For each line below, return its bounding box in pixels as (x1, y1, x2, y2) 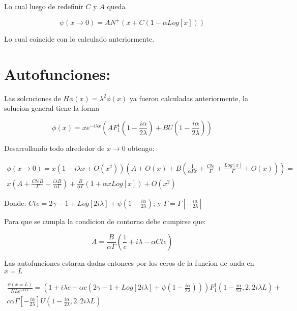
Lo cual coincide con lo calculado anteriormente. (4, 34, 155, 44)
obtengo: (128, 143, 155, 153)
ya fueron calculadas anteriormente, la (129, 92, 248, 103)
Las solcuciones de (4, 92, 61, 103)
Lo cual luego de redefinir (4, 1, 83, 11)
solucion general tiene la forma (4, 103, 100, 113)
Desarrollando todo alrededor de (4, 143, 105, 153)
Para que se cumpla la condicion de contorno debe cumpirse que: (4, 215, 206, 226)
